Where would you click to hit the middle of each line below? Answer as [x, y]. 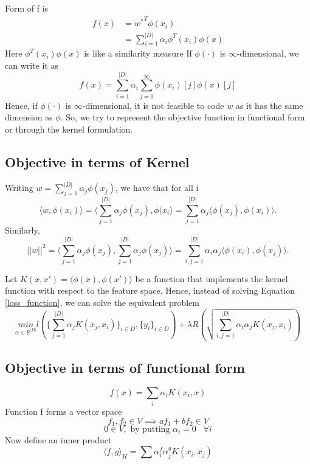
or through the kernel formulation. [69, 129]
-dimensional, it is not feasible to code [153, 105]
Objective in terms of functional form [125, 367]
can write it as [32, 65]
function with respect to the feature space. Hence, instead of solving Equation [150, 290]
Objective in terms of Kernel [97, 161]
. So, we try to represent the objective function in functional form [183, 117]
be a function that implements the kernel [212, 278]
